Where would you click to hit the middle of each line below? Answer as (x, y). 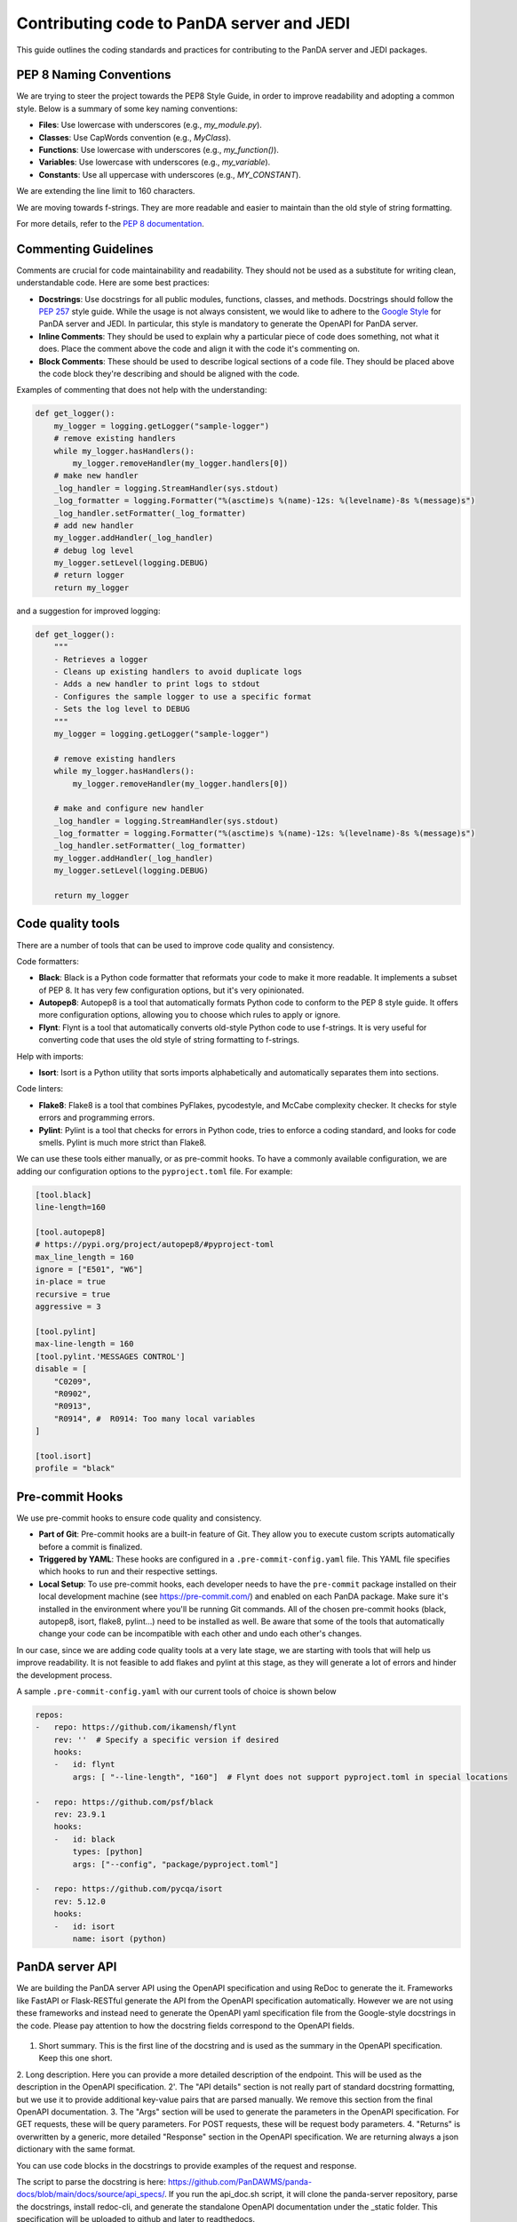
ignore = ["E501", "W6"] (89, 1270)
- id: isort (84, 1926)
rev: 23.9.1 (80, 1814)
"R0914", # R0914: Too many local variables (155, 1419)
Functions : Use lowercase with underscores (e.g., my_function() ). (159, 150)
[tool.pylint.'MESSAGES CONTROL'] (110, 1356)
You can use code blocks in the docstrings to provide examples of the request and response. (187, 2165)
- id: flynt (84, 1765)
